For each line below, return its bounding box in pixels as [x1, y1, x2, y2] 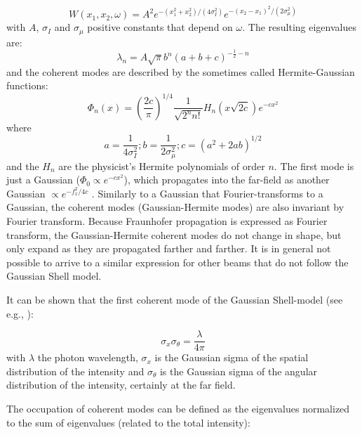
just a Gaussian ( [6, 172, 80, 187]
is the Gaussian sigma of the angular [159, 363, 318, 378]
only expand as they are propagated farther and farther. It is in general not [6, 241, 331, 256]
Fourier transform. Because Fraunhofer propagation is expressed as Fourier [6, 214, 328, 228]
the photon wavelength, [37, 350, 138, 365]
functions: [6, 78, 48, 93]
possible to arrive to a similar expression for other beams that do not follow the [6, 254, 349, 269]
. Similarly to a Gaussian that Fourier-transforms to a [91, 186, 323, 200]
